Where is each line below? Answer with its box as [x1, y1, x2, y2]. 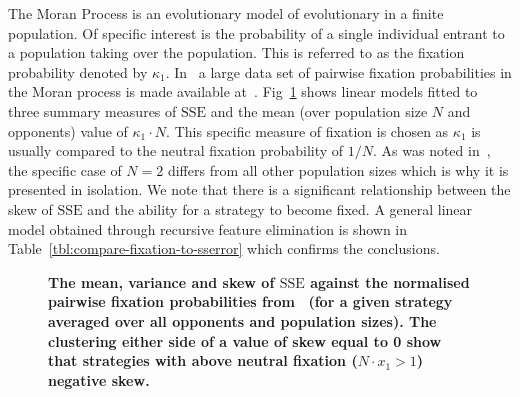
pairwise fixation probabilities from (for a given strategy [48, 291, 453, 312]
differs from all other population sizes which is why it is [167, 159, 509, 180]
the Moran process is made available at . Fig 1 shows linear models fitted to [8, 81, 478, 102]
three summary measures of [8, 100, 177, 121]
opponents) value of [8, 120, 128, 141]
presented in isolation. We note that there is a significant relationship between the [8, 179, 511, 200]
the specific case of [8, 159, 122, 180]
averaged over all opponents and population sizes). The [48, 310, 437, 331]
